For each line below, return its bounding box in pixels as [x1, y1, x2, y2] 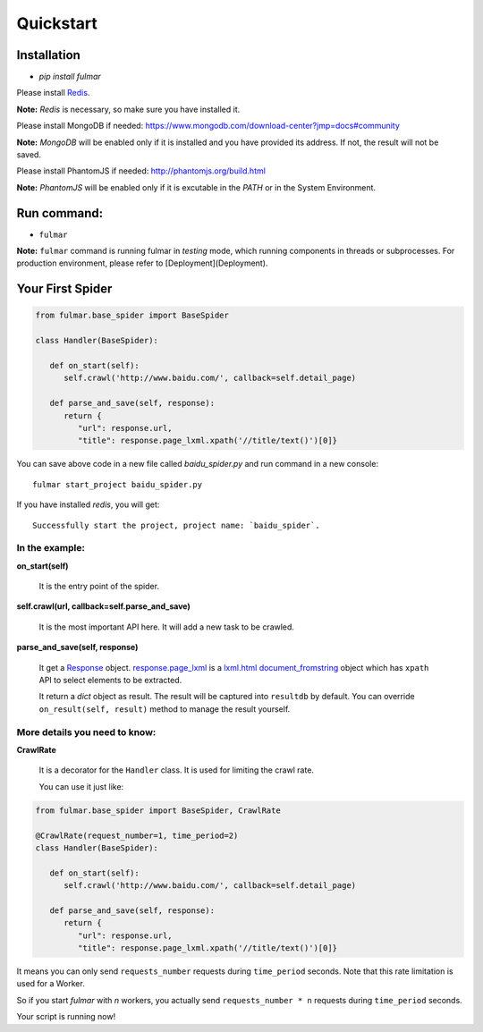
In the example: [16, 542, 85, 554]
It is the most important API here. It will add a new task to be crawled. [38, 622, 295, 632]
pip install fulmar [38, 72, 102, 82]
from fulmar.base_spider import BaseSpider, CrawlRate [35, 805, 281, 816]
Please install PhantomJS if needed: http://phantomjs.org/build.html [16, 165, 266, 176]
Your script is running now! [16, 1011, 116, 1022]
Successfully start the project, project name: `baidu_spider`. [32, 520, 321, 530]
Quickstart [16, 13, 98, 33]
